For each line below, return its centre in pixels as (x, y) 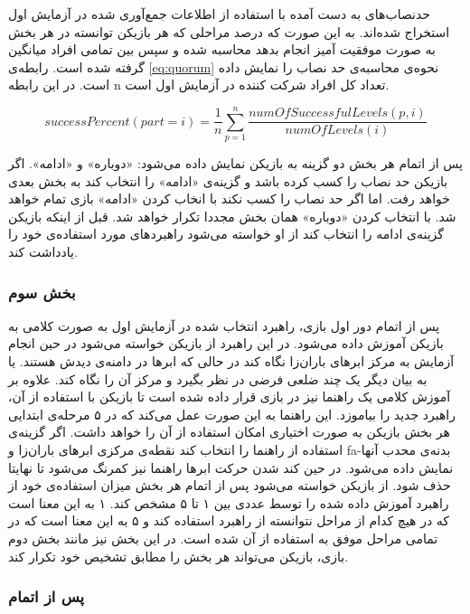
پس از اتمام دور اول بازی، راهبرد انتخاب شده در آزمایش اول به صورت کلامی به (224, 325)
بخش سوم (42, 292)
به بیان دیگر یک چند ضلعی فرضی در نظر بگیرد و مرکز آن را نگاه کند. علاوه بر (218, 378)
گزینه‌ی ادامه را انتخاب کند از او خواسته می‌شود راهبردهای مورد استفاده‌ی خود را (226, 234)
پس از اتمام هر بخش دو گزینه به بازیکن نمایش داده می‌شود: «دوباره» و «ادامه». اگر (235, 163)
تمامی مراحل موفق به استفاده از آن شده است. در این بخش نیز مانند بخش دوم (223, 538)
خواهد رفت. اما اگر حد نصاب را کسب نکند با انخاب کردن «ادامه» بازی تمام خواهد (229, 198)
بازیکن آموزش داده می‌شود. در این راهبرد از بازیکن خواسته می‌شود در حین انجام (226, 343)
